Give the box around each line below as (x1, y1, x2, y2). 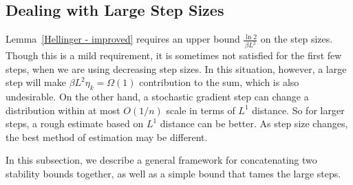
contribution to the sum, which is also (139, 75, 299, 89)
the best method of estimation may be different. (6, 129, 208, 144)
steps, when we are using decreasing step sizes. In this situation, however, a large (6, 61, 347, 76)
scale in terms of (166, 102, 235, 117)
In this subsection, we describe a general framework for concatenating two (6, 153, 317, 167)
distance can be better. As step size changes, (160, 116, 348, 131)
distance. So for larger (252, 102, 345, 117)
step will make (6, 75, 66, 89)
